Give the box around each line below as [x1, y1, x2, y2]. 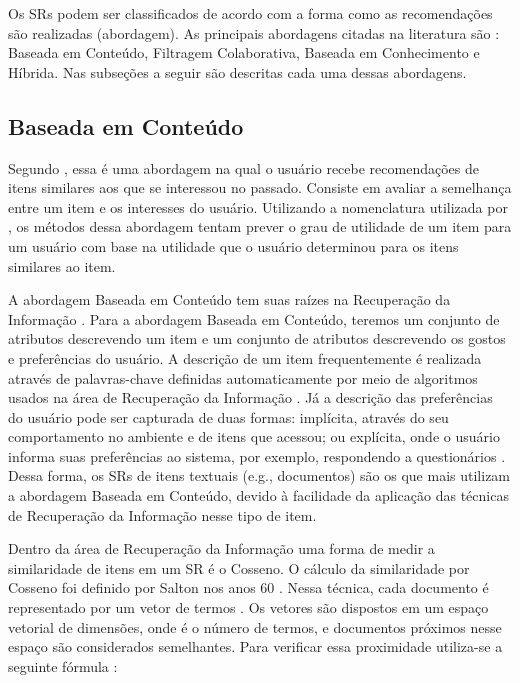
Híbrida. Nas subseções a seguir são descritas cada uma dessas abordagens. [8, 61, 467, 82]
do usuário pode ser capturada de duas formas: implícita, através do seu [8, 406, 449, 427]
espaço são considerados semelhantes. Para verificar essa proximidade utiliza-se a [8, 636, 503, 657]
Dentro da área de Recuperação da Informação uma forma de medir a [8, 538, 435, 559]
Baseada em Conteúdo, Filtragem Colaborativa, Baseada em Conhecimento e [8, 42, 480, 63]
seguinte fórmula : [8, 655, 118, 676]
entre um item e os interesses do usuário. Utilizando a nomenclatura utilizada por [8, 196, 508, 217]
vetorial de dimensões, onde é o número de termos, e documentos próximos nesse [8, 616, 502, 637]
